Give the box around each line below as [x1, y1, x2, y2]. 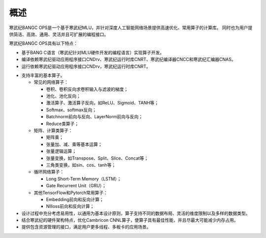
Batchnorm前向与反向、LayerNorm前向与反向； [46, 114, 143, 120]
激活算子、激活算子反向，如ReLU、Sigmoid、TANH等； [46, 100, 159, 106]
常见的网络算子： [33, 79, 68, 85]
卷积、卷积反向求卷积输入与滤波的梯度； [46, 86, 128, 92]
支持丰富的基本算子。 [21, 72, 65, 78]
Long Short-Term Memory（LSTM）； [46, 175, 122, 182]
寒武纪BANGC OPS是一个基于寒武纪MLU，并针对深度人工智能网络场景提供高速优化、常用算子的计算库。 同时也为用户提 [9, 25, 253, 31]
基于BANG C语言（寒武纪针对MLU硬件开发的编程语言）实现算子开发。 [21, 49, 165, 55]
